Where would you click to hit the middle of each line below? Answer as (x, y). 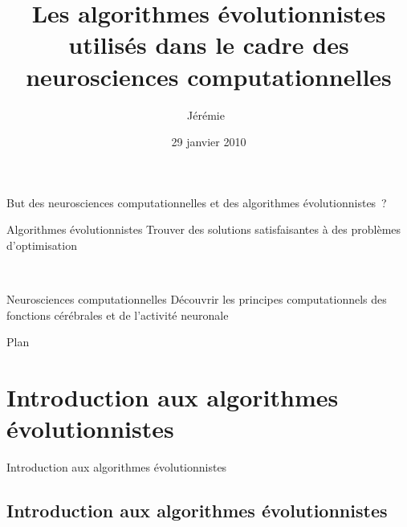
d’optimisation (42, 245)
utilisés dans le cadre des (209, 45)
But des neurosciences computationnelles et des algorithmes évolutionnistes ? (197, 202)
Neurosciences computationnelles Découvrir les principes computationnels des (197, 299)
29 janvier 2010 (209, 142)
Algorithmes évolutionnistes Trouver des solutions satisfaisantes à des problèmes (204, 229)
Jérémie (206, 114)
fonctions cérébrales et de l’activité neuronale (118, 315)
